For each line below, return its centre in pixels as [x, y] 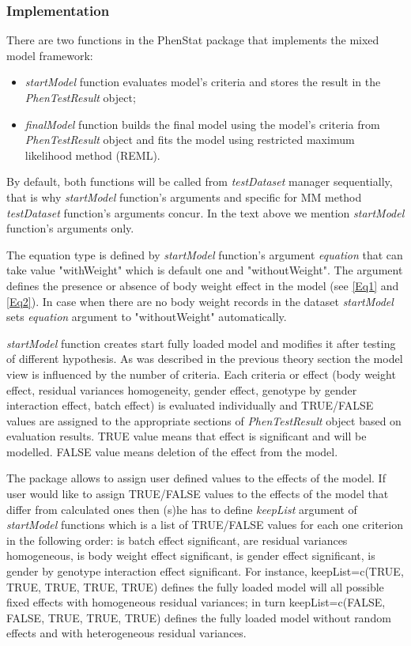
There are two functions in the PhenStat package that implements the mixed [193, 40]
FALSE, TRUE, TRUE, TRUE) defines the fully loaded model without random [199, 617]
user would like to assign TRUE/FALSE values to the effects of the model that [198, 494]
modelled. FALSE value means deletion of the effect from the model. [172, 451]
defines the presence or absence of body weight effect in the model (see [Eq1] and [203, 285]
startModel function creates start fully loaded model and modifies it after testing [201, 343]
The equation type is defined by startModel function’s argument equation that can [205, 254]
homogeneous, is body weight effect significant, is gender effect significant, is [191, 555]
